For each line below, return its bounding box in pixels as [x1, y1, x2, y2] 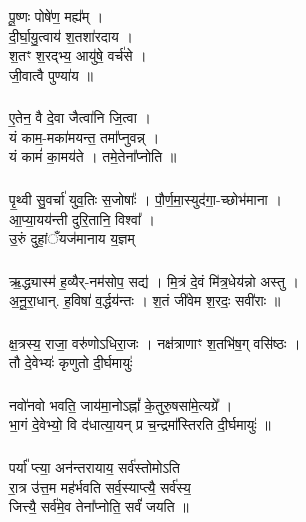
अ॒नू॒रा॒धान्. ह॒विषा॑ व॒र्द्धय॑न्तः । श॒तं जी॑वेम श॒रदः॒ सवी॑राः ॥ [9, 290, 281, 311]
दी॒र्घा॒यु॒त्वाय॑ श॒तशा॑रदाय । [9, 25, 133, 46]
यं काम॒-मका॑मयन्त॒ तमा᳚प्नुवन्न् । [9, 126, 160, 147]
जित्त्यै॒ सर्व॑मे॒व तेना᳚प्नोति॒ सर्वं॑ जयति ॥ [9, 496, 189, 517]
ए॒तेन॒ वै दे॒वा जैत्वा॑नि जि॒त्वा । [9, 107, 152, 128]
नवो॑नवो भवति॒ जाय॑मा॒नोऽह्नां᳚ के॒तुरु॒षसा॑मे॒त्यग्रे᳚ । [9, 394, 233, 415]
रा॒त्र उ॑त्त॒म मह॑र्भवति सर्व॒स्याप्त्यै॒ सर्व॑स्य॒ [9, 476, 191, 497]
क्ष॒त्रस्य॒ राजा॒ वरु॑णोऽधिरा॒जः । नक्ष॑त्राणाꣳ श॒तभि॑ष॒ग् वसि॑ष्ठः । [9, 332, 301, 353]
